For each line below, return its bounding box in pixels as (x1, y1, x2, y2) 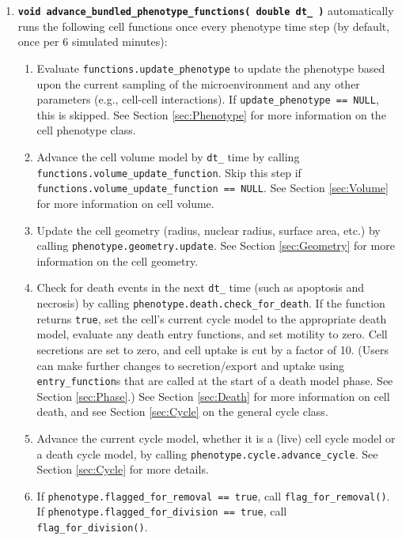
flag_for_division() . (36, 519, 148, 535)
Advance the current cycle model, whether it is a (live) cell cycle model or (36, 429, 396, 446)
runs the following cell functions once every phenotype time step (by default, (17, 17, 390, 34)
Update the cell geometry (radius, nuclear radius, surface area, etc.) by (36, 221, 381, 238)
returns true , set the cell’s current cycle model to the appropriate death (36, 310, 387, 327)
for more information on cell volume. (36, 194, 214, 211)
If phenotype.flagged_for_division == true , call (36, 503, 287, 519)
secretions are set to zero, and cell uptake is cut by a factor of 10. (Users (36, 341, 389, 357)
